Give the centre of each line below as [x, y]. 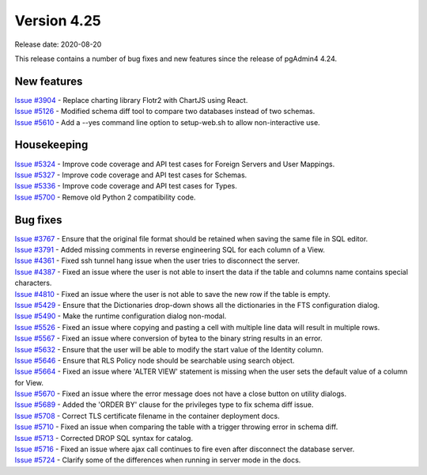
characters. [33, 283]
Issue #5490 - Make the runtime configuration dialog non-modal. [121, 316]
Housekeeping [51, 145]
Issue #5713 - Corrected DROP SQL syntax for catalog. [104, 438]
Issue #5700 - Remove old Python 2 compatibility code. [105, 197]
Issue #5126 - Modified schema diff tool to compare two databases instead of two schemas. [165, 112]
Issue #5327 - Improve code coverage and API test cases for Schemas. [131, 175]
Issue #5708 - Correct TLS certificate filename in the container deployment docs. [147, 416]
